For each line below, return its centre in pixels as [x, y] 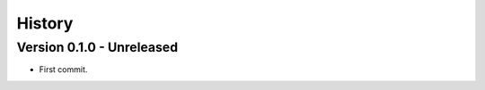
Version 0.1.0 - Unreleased [97, 47]
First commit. [63, 70]
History [45, 23]
